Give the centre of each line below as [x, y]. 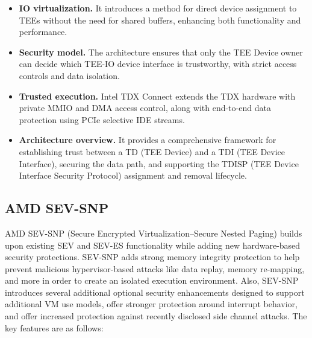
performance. [43, 32]
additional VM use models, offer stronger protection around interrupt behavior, [151, 304]
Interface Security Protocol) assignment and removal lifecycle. [133, 175]
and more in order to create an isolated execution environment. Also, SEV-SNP [152, 280]
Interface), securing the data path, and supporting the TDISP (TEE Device [159, 163]
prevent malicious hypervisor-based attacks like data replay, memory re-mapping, [155, 268]
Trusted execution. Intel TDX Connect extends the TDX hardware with [157, 96]
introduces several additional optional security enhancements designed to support [155, 292]
